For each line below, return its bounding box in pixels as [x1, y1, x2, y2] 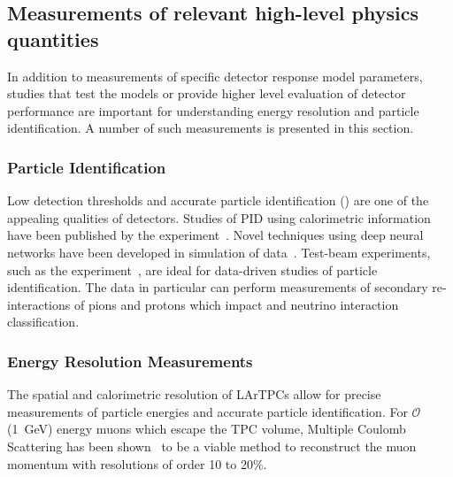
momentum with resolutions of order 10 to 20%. [7, 454, 267, 473]
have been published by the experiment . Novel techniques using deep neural [7, 226, 424, 244]
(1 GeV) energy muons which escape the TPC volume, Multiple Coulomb [7, 419, 406, 438]
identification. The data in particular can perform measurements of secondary [7, 278, 428, 296]
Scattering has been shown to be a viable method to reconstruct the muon [7, 436, 417, 455]
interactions [7, 295, 71, 313]
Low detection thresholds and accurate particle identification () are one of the [7, 191, 429, 210]
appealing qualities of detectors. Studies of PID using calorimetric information [7, 208, 431, 227]
